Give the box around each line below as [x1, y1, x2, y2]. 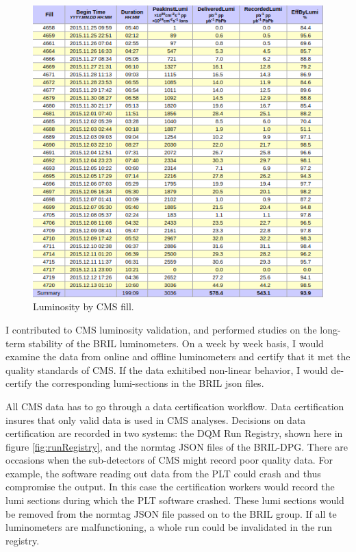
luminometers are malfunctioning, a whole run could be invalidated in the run [5, 520, 333, 534]
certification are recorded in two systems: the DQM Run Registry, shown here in [5, 426, 343, 440]
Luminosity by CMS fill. [33, 299, 134, 314]
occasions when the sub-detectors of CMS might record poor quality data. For [5, 453, 333, 467]
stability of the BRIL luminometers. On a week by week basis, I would [28, 336, 324, 350]
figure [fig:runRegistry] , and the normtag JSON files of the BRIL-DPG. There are [5, 439, 348, 453]
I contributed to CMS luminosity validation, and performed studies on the [5, 322, 317, 336]
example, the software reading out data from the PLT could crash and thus [5, 466, 321, 480]
